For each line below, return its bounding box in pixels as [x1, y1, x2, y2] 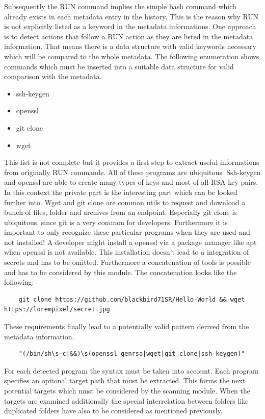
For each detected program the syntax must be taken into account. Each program [4, 365, 259, 376]
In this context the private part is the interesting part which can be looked [4, 186, 237, 197]
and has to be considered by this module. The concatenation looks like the [4, 266, 237, 277]
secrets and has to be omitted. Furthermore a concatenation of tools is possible [4, 257, 251, 267]
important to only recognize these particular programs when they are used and [4, 227, 250, 237]
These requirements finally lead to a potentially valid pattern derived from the [4, 321, 249, 332]
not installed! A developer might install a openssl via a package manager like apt [4, 236, 257, 247]
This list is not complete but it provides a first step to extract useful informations [4, 157, 259, 167]
